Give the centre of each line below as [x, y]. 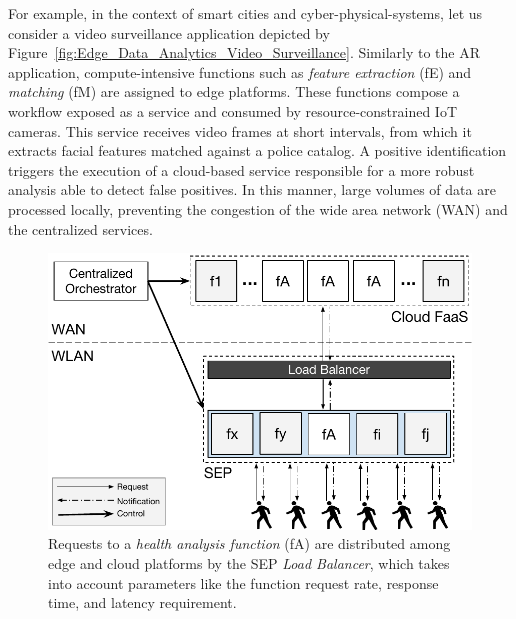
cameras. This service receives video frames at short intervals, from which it [240, 130]
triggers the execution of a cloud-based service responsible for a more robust [241, 169]
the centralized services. [80, 228]
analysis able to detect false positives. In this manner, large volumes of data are [252, 189]
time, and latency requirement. [142, 602]
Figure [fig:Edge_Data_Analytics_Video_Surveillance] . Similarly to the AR [244, 52]
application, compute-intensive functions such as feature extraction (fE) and [240, 71]
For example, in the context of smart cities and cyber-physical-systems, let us [245, 13]
